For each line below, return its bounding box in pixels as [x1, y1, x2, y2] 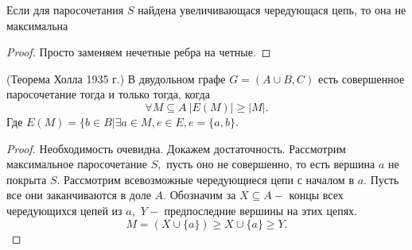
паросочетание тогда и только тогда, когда [6, 86, 210, 102]
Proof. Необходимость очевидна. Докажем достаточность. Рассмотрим [6, 140, 346, 156]
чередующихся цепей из [6, 202, 122, 218]
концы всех [289, 187, 344, 203]
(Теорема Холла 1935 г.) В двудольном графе [6, 70, 226, 87]
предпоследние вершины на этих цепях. [164, 202, 358, 218]
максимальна [6, 17, 68, 33]
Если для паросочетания [6, 2, 124, 17]
